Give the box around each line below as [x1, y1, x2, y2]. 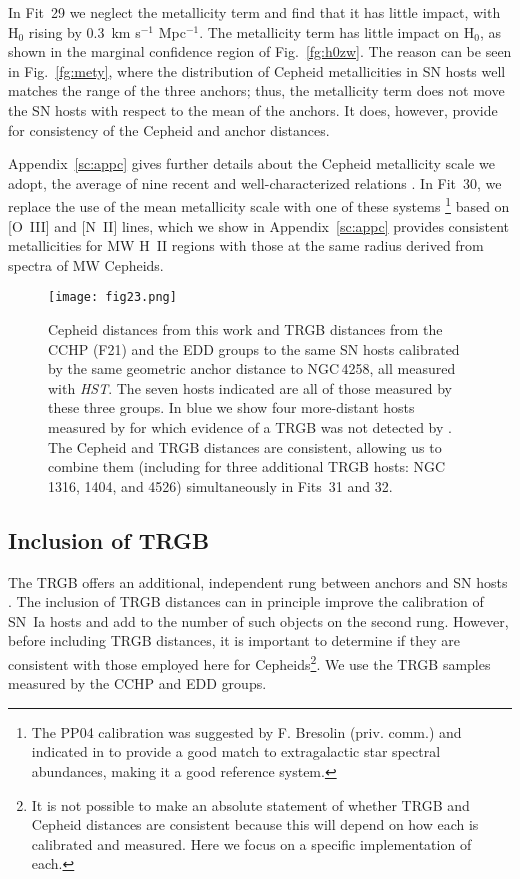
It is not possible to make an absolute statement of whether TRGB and [31, 794, 470, 815]
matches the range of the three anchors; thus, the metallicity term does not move [8, 80, 505, 101]
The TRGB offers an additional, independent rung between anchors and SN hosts [8, 571, 508, 592]
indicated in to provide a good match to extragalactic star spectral [31, 741, 441, 762]
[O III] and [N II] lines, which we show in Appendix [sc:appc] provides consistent [8, 215, 510, 236]
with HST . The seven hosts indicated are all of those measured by [48, 377, 453, 398]
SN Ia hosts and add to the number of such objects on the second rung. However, [8, 610, 509, 631]
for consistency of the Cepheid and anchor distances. [8, 119, 330, 140]
